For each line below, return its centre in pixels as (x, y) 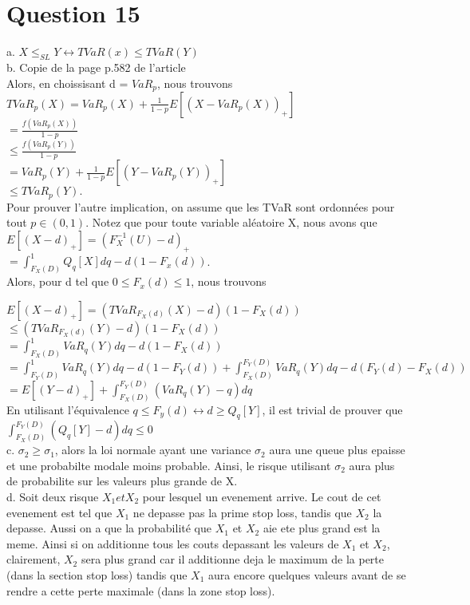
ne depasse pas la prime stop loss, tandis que (242, 512)
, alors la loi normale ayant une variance (153, 450)
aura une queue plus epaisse (337, 450)
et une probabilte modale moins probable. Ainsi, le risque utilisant (169, 465)
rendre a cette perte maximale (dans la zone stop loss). (141, 590)
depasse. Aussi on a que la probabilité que (109, 528)
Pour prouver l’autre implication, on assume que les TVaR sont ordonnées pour (201, 206)
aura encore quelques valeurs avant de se (307, 575)
